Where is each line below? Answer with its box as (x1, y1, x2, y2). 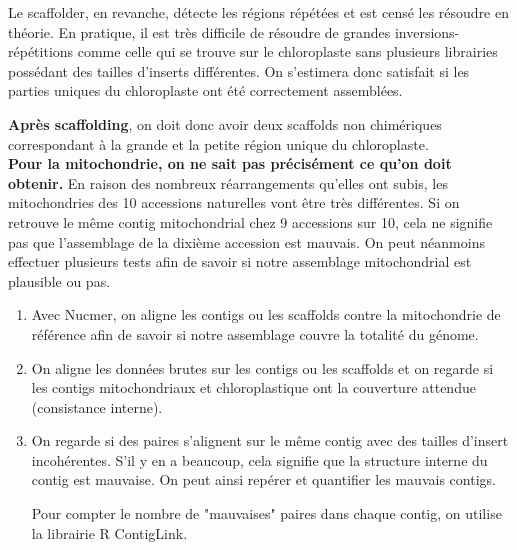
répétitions (8, 41, 74, 62)
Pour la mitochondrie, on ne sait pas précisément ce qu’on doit (8, 153, 452, 174)
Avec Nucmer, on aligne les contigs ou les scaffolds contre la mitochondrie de (31, 304, 501, 325)
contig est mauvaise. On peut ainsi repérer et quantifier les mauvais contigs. (31, 469, 496, 490)
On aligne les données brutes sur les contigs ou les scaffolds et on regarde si (31, 357, 494, 378)
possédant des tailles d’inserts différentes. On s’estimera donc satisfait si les (8, 60, 470, 81)
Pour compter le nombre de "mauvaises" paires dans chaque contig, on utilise (31, 503, 502, 524)
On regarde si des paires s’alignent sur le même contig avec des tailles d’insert (31, 430, 509, 451)
